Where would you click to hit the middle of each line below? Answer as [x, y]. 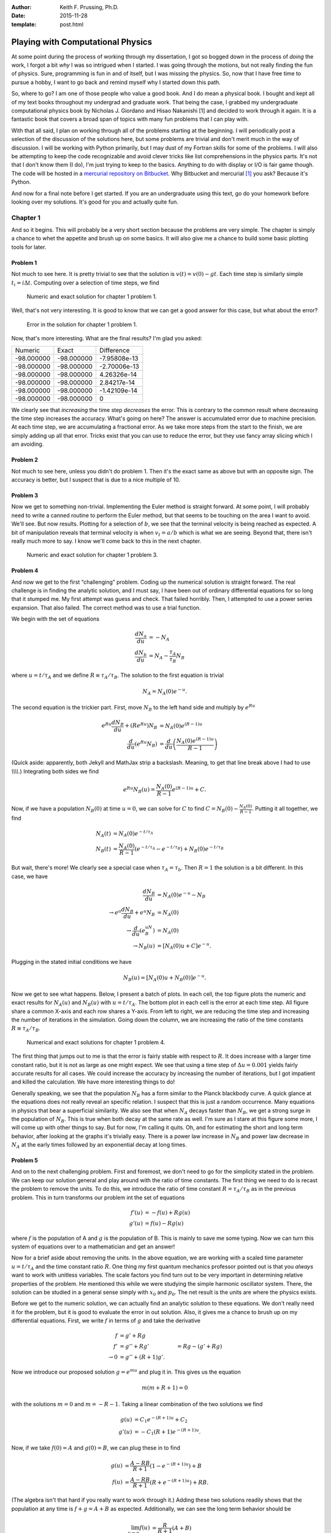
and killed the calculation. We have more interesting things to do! [93, 1082]
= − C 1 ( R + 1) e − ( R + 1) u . [167, 1432]
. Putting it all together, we [285, 809]
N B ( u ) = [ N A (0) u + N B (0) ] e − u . [165, 978]
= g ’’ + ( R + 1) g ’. [143, 1357]
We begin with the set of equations [55, 619]
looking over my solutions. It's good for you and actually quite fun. [95, 202]
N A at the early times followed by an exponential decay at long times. [99, 1145]
